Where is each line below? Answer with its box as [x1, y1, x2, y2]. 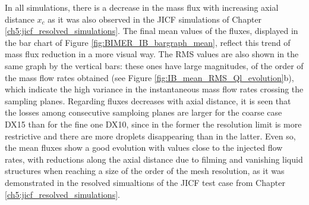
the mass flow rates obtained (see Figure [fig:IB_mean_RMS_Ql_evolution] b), [5, 71, 294, 83]
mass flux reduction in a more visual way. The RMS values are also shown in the [5, 48, 299, 60]
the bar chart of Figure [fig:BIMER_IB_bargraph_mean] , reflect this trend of [5, 36, 291, 48]
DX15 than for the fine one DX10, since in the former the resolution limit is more [5, 117, 302, 130]
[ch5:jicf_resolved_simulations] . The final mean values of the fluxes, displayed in [5, 24, 298, 37]
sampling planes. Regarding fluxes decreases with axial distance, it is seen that [5, 94, 291, 107]
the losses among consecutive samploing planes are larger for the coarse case [5, 106, 282, 119]
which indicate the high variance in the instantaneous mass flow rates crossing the [5, 83, 304, 95]
